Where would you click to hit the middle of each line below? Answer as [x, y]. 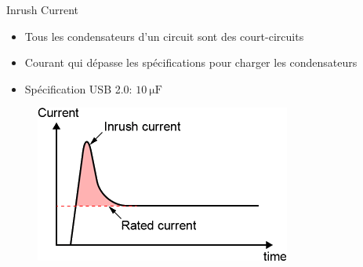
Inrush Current [42, 9]
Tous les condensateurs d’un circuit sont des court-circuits [164, 36]
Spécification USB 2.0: [78, 88]
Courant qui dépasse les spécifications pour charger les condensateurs [191, 62]
